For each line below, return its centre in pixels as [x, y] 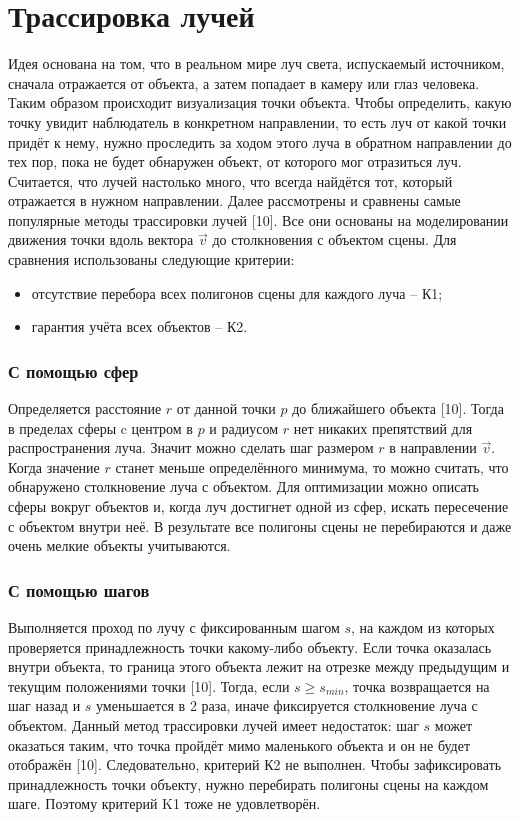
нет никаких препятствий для [383, 427]
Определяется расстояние [85, 408]
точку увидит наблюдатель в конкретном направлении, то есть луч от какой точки [257, 121]
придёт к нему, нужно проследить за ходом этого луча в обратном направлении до [260, 141]
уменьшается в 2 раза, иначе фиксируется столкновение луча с [287, 705]
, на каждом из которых [423, 627]
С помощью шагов [79, 589]
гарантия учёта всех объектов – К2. [139, 326]
